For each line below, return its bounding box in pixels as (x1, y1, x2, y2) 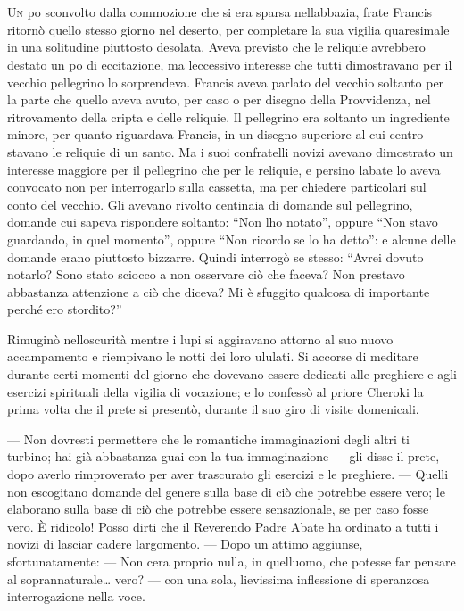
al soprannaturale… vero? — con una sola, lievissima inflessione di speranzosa (7, 569, 430, 588)
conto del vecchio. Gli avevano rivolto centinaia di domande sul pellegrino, (7, 194, 413, 213)
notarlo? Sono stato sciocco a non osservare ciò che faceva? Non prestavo (7, 265, 405, 284)
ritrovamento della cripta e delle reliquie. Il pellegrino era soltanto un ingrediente (7, 107, 450, 126)
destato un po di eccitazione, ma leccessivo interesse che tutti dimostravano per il (7, 54, 452, 73)
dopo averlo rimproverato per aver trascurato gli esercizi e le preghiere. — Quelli (7, 465, 449, 483)
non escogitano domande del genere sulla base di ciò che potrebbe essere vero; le (7, 482, 445, 500)
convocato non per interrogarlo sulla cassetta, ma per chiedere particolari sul (7, 178, 427, 196)
